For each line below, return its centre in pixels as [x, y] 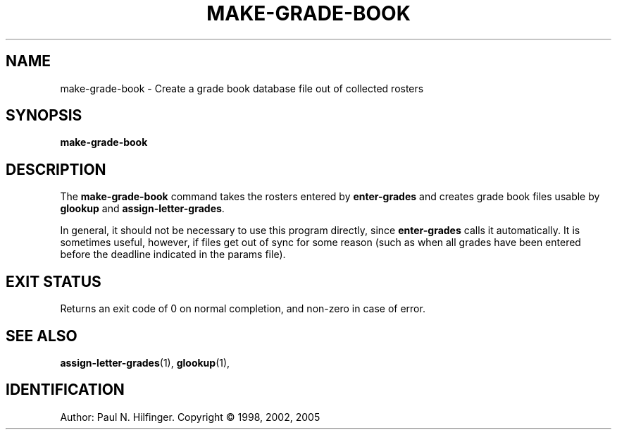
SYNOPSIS [44, 116]
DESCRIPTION [56, 169]
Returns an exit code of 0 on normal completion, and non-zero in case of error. [243, 309]
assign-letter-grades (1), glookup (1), [145, 362]
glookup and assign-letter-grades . [142, 209]
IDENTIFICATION [65, 390]
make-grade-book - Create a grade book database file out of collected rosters [242, 88]
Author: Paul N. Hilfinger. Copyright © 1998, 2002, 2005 [190, 417]
